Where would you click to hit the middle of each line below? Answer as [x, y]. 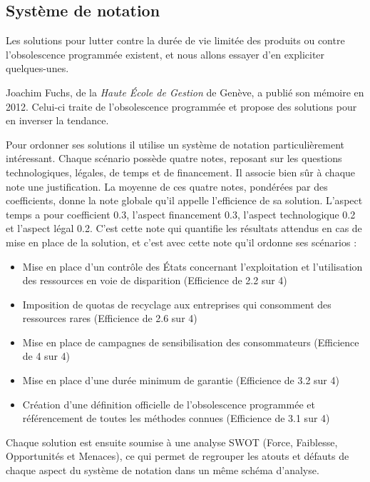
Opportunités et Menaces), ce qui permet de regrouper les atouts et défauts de [178, 456]
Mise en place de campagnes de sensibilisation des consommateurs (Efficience [191, 342]
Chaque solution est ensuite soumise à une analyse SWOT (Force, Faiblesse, [172, 442]
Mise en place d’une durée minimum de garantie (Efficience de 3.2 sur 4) [181, 380]
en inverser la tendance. [57, 120]
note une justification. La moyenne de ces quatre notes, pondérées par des [167, 186]
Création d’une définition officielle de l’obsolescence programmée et [169, 404]
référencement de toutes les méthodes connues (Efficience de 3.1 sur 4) [176, 418]
